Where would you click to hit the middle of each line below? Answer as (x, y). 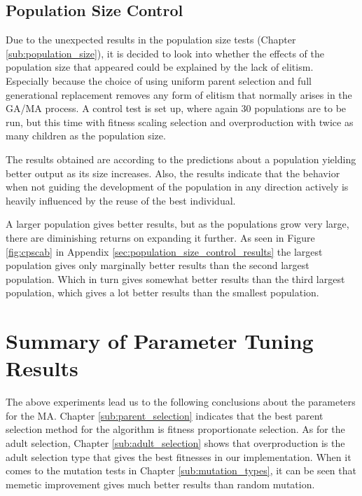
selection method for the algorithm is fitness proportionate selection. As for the (175, 429)
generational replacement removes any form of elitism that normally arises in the (179, 94)
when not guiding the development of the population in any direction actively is (177, 187)
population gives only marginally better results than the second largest (158, 265)
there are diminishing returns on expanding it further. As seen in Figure (160, 237)
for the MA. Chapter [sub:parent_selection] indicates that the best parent (165, 415)
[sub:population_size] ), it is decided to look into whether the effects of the (165, 53)
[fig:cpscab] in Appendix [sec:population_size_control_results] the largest (164, 251)
